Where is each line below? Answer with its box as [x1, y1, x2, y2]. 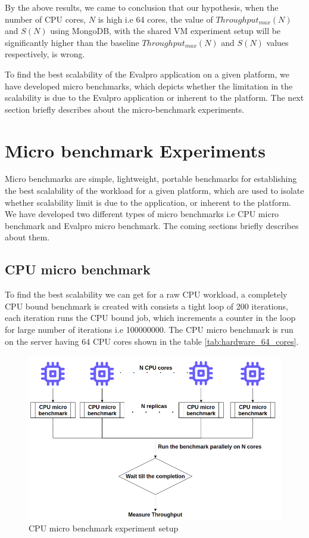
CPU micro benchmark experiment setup [29, 522, 179, 534]
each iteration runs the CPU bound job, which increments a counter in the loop [5, 311, 296, 324]
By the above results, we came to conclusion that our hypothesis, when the [5, 1, 279, 13]
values [266, 36, 289, 48]
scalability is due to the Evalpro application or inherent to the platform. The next [5, 91, 304, 104]
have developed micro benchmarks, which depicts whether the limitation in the [5, 79, 293, 92]
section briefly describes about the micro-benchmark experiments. [5, 103, 245, 115]
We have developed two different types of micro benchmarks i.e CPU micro [5, 208, 279, 220]
